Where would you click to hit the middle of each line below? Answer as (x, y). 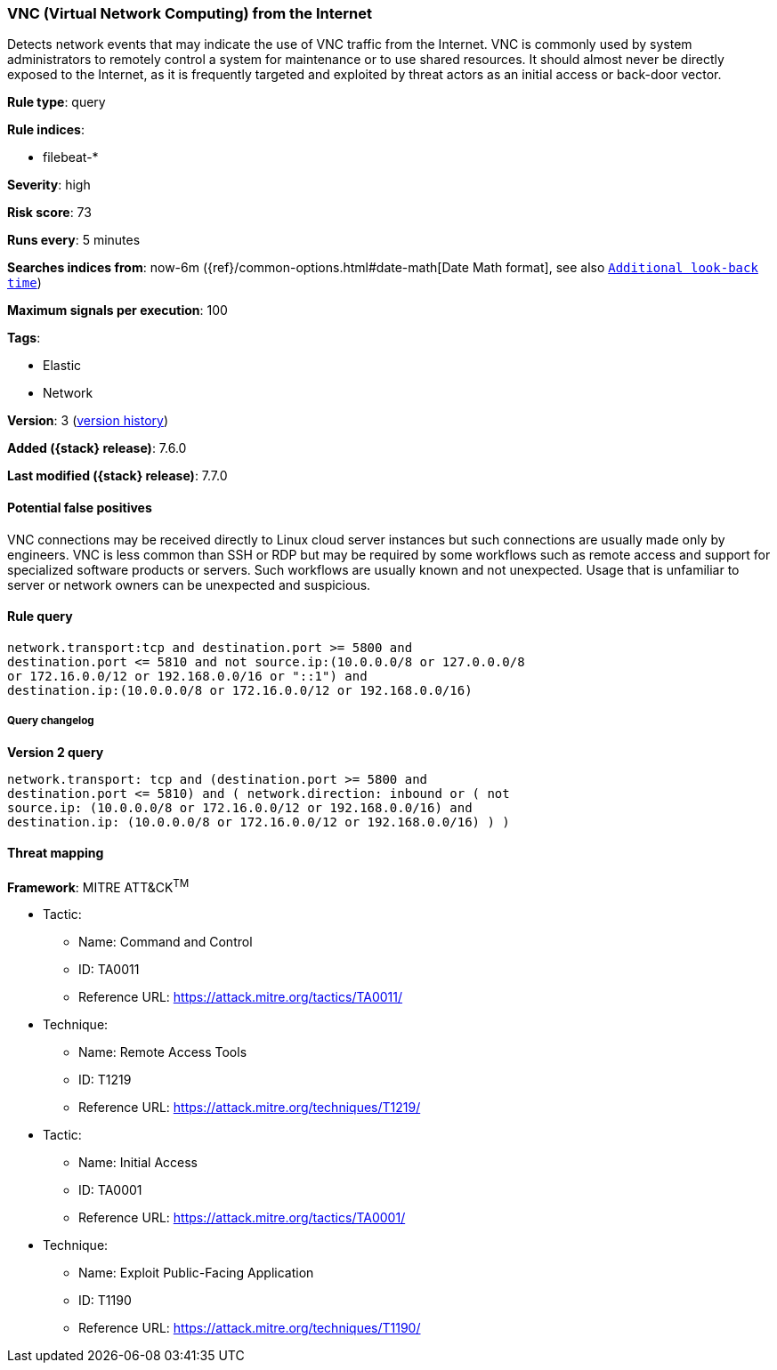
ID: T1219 (105, 1080)
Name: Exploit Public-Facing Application (196, 1273)
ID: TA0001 (110, 1190)
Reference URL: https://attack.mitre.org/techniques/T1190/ (250, 1328)
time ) (24, 283)
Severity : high (49, 185)
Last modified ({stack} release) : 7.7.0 (117, 476)
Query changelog (51, 721)
